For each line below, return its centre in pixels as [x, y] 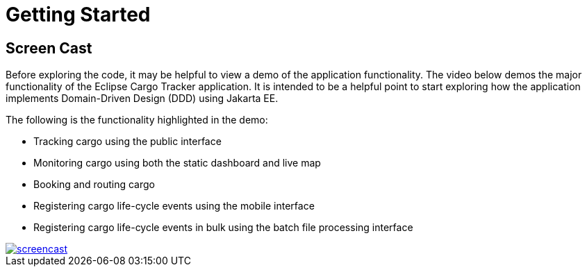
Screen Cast [49, 48]
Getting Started [78, 15]
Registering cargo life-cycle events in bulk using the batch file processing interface [223, 228]
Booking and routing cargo [94, 185]
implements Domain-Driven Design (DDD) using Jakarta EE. [142, 99]
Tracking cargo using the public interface [127, 142]
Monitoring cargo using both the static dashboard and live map [177, 163]
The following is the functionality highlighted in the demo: [137, 120]
